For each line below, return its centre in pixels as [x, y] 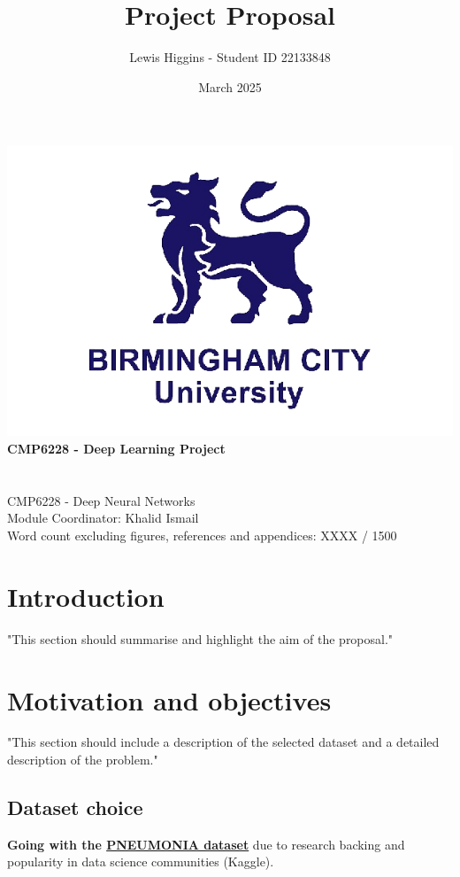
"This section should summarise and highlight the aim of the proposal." [200, 638]
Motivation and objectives [169, 699]
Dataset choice [75, 807]
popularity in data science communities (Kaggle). [141, 861]
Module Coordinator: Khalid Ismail [103, 518]
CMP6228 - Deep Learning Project [116, 449]
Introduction [86, 596]
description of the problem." [83, 760]
